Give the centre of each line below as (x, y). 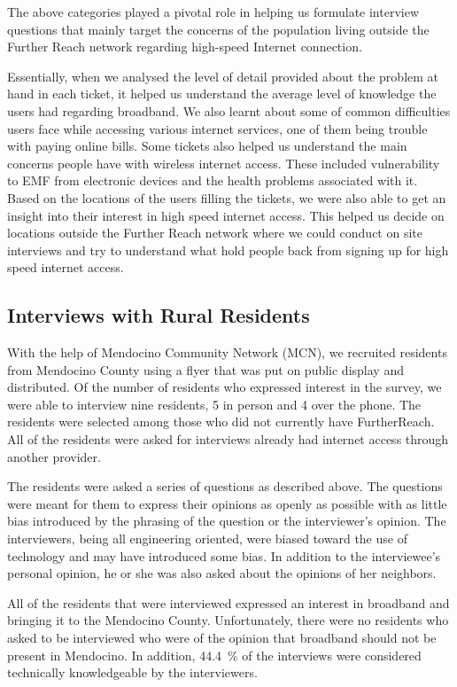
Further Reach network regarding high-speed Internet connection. (185, 47)
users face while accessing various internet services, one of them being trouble (217, 128)
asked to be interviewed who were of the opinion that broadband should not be (222, 638)
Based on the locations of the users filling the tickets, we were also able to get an (227, 197)
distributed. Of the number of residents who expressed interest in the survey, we (225, 387)
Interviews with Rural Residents (159, 315)
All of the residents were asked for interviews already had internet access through (228, 439)
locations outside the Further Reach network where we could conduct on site (215, 233)
